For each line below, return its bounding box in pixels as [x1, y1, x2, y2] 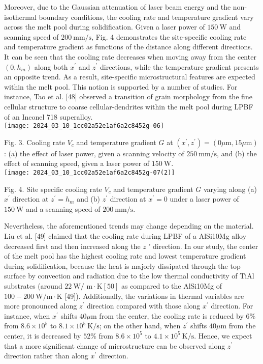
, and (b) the [217, 148, 257, 158]
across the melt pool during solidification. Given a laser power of [4, 21, 205, 32]
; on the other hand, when [99, 320, 181, 331]
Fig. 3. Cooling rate [4, 136, 65, 147]
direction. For [211, 300, 253, 311]
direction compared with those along [86, 300, 201, 311]
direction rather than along [4, 350, 88, 361]
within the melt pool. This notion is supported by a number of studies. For [4, 81, 238, 92]
